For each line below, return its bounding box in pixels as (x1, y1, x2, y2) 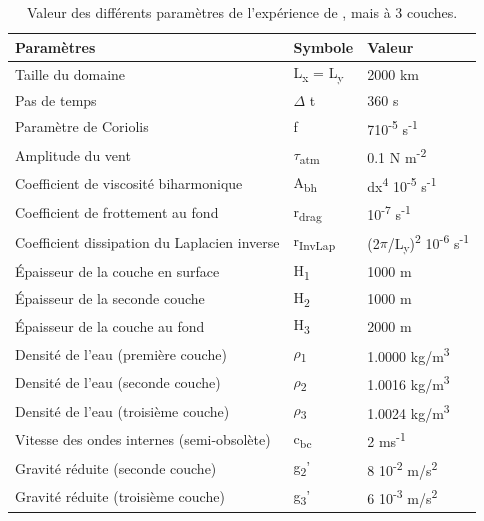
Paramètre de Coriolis (15, 116, 149, 137)
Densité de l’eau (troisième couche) (15, 400, 230, 421)
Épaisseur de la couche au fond (15, 315, 205, 336)
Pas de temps (15, 89, 97, 110)
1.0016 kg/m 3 (367, 371, 450, 394)
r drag (293, 200, 322, 224)
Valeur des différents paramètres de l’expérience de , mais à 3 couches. (26, 2, 458, 22)
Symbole (293, 36, 354, 57)
